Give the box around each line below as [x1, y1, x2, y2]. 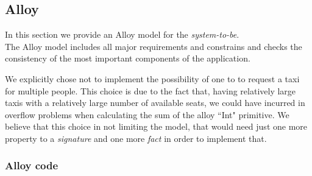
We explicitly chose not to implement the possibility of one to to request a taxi [5, 72, 300, 85]
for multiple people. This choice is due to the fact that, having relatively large [5, 84, 296, 97]
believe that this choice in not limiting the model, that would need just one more [5, 120, 308, 133]
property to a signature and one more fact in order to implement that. [5, 132, 267, 144]
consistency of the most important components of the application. [5, 52, 250, 65]
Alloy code [5, 158, 58, 173]
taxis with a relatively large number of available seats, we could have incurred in [5, 96, 305, 109]
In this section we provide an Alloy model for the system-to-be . [5, 28, 239, 41]
